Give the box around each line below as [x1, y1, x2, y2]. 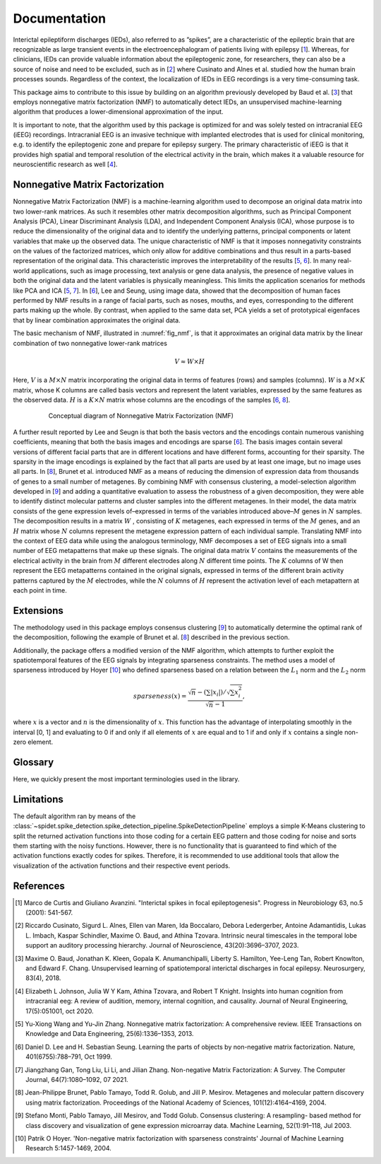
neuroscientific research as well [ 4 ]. [13, 160, 118, 169]
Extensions [13, 605, 64, 617]
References [13, 880, 65, 892]
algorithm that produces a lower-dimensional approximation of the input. [13, 107, 224, 116]
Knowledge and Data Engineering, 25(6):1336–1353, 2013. [25, 1030, 194, 1038]
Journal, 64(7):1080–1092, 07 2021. [25, 1075, 128, 1083]
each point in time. [13, 586, 67, 594]
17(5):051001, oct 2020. [25, 1006, 94, 1015]
